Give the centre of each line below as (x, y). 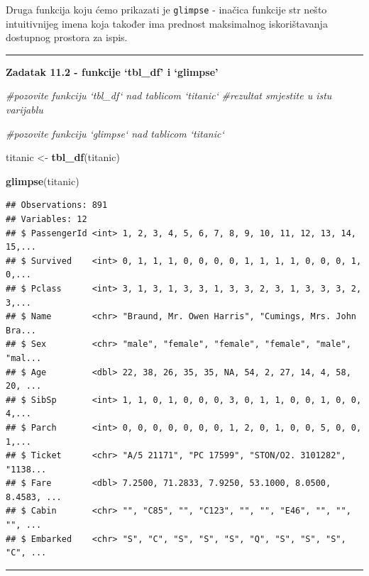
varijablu (24, 110)
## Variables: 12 (46, 219)
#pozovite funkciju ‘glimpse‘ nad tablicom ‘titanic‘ (115, 133)
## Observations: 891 (57, 205)
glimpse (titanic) (43, 181)
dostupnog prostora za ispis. (67, 37)
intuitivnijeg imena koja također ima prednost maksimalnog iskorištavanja (167, 23)
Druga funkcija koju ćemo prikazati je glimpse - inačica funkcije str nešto (166, 9)
